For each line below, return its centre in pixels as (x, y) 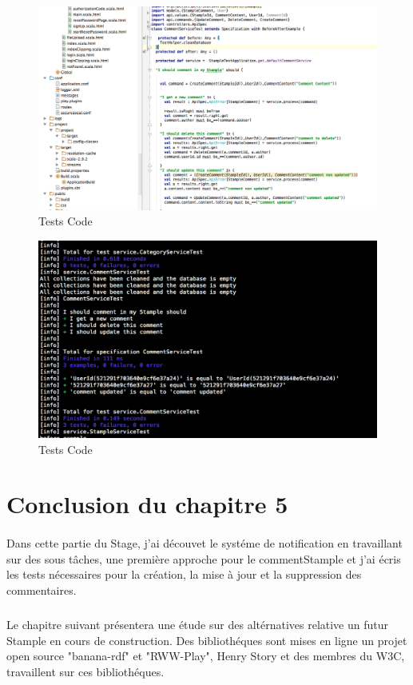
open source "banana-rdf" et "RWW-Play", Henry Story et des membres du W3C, (206, 656)
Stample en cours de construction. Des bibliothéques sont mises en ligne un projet (207, 640)
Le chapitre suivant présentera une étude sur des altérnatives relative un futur (198, 624)
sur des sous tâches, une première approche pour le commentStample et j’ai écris (204, 558)
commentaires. (42, 589)
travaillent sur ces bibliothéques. (85, 671)
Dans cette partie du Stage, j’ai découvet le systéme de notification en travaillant (205, 543)
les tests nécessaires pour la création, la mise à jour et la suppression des (184, 574)
